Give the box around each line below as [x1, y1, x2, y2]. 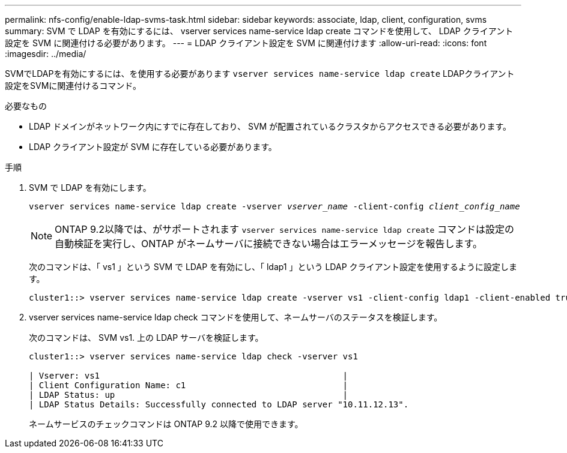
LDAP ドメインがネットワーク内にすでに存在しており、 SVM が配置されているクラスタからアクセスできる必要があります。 [29, 121, 512, 131]
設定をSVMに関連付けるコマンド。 [5, 80, 142, 91]
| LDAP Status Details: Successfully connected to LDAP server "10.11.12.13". [29, 400, 409, 409]
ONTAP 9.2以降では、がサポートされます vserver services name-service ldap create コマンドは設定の [55, 223, 514, 235]
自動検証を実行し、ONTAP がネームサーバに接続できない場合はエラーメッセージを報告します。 [55, 238, 482, 250]
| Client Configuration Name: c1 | [29, 380, 348, 390]
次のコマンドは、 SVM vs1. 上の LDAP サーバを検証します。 [29, 332, 264, 343]
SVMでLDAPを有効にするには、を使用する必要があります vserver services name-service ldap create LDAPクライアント [5, 68, 515, 79]
